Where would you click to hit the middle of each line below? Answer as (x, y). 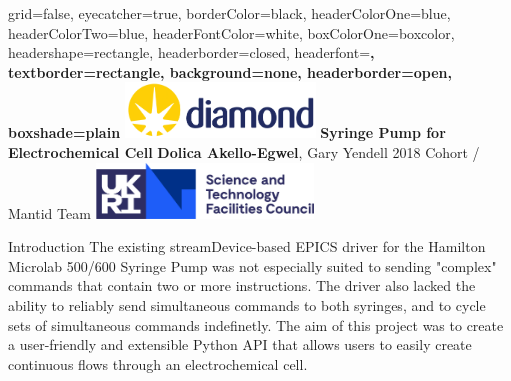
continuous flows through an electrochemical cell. (158, 363)
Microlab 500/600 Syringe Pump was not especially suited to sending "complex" (252, 265)
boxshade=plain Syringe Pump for (227, 132)
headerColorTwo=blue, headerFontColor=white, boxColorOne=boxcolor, (231, 32)
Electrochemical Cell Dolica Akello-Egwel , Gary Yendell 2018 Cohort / (244, 151)
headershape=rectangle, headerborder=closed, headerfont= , (191, 52)
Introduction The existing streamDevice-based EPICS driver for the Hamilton (247, 246)
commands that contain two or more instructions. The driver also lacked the (242, 285)
